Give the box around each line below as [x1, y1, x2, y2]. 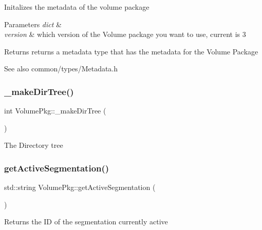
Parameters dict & [4, 18, 62, 29]
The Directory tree [4, 140, 63, 150]
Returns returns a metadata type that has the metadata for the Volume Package [4, 46, 258, 56]
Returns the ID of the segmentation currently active [4, 216, 168, 227]
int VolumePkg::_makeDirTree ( [4, 105, 106, 116]
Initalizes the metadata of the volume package [4, 2, 149, 12]
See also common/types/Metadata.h [4, 63, 118, 74]
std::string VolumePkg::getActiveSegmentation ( [4, 182, 156, 193]
